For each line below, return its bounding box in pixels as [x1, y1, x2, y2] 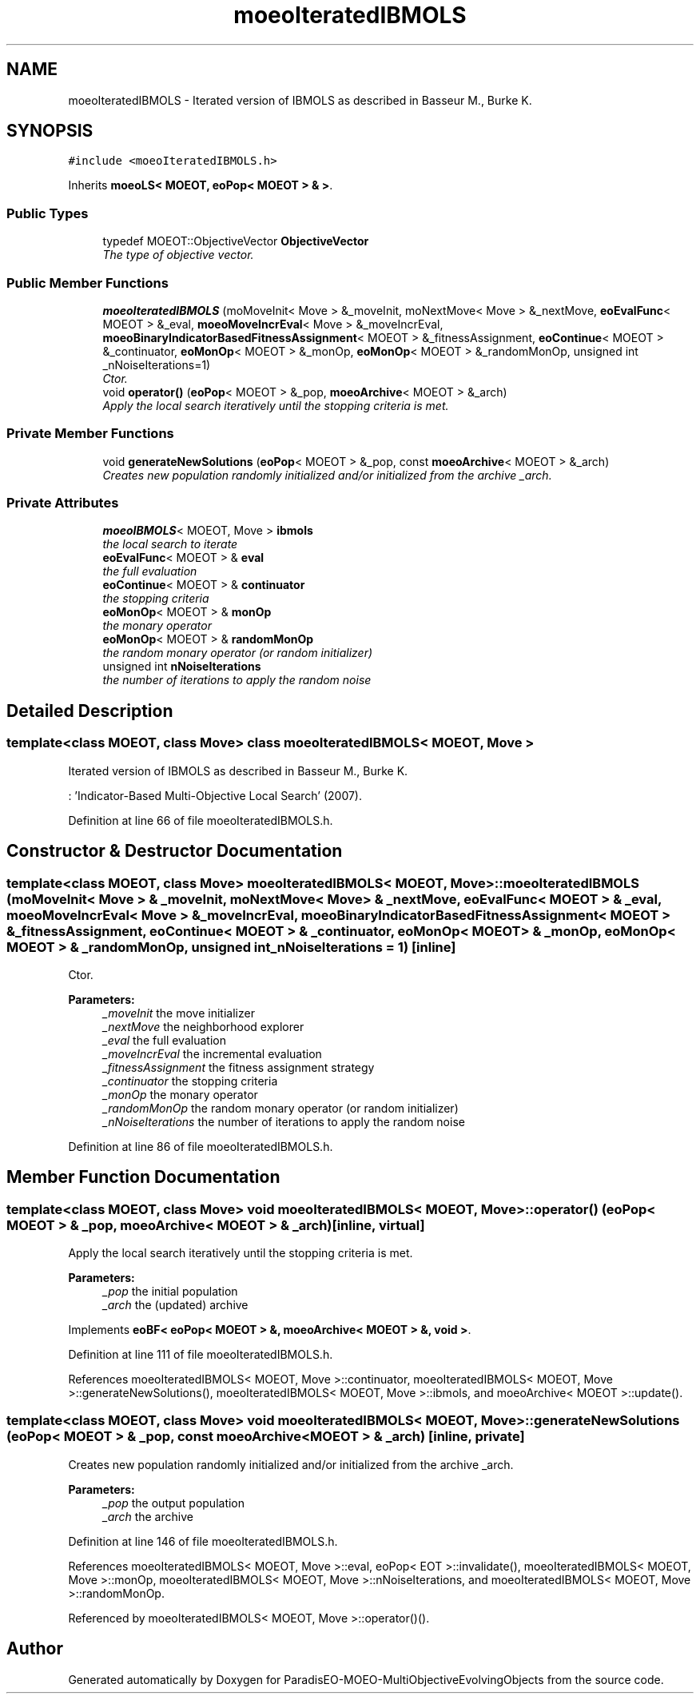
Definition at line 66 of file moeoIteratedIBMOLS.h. [68, 813, 333, 827]
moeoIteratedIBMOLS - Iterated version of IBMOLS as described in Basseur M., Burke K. [68, 93, 532, 107]
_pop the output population [102, 1495, 245, 1510]
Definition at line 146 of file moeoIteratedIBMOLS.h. [68, 1534, 338, 1548]
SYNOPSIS [6, 121, 93, 141]
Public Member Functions [6, 274, 169, 291]
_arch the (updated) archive [102, 1298, 249, 1312]
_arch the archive [102, 1509, 193, 1523]
